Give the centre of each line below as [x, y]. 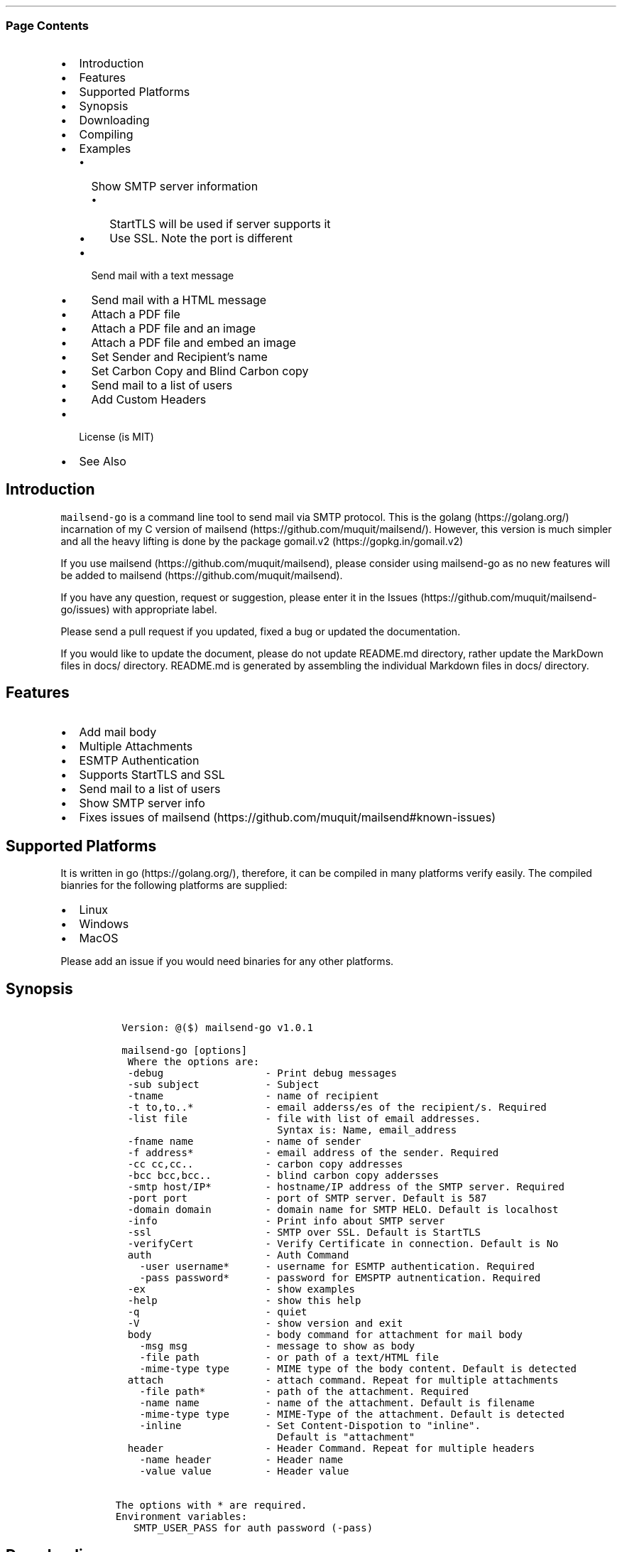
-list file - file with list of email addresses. [304, 1119]
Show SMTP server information [175, 186]
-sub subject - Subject [223, 1085]
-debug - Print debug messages [262, 1073]
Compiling [106, 134]
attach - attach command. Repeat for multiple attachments [343, 1380]
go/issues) [85, 609]
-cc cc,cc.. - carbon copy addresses [265, 1164]
